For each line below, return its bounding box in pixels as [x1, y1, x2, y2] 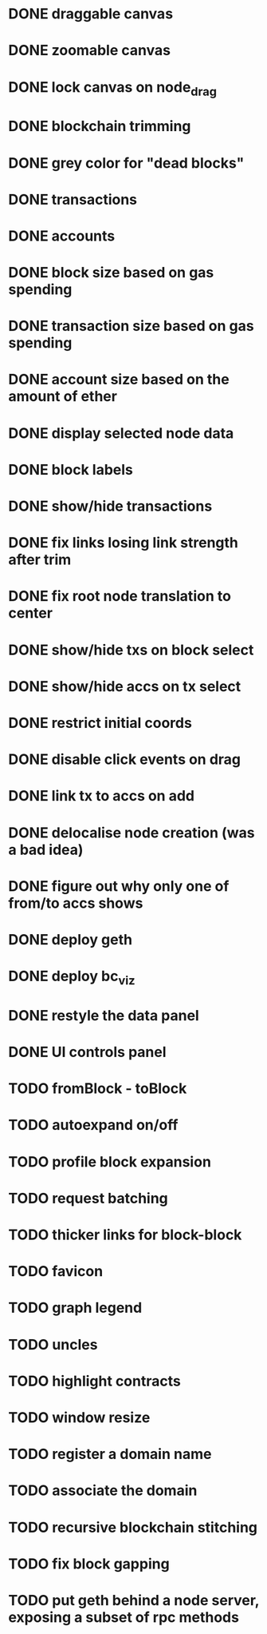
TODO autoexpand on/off [8, 1116, 179, 1135]
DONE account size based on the [8, 371, 230, 388]
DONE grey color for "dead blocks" [8, 153, 245, 172]
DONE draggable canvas [8, 5, 174, 23]
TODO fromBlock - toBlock [8, 1079, 187, 1098]
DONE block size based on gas [8, 264, 214, 282]
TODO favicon [8, 1262, 104, 1281]
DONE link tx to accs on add [8, 787, 195, 805]
